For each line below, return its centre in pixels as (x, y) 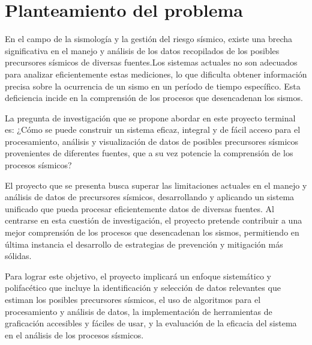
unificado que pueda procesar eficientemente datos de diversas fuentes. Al (139, 208)
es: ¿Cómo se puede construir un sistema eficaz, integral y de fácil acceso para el (153, 130)
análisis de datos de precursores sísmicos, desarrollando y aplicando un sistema (150, 197)
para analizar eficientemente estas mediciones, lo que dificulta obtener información (156, 74)
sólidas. (18, 256)
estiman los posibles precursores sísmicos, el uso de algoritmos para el (133, 299)
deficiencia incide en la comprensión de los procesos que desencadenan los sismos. (154, 98)
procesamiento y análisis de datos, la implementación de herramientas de (139, 311)
